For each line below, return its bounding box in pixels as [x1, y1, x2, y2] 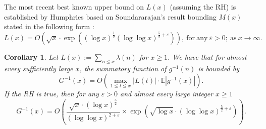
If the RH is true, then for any [4, 88, 99, 99]
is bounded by [198, 63, 240, 73]
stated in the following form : [4, 21, 94, 32]
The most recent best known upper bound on [4, 2, 144, 12]
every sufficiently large [4, 63, 73, 73]
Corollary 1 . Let [4, 51, 59, 62]
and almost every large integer [120, 88, 214, 99]
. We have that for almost [168, 51, 247, 62]
